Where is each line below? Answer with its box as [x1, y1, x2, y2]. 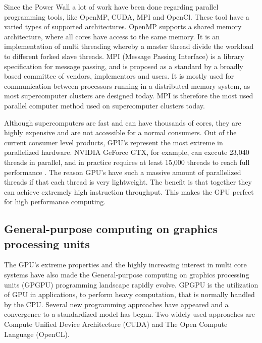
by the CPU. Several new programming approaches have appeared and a [4, 299, 229, 309]
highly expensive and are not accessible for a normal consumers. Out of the [4, 127, 237, 138]
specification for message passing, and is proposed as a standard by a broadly [4, 61, 243, 71]
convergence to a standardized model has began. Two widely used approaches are [4, 309, 255, 319]
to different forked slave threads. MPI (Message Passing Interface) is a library [4, 50, 244, 61]
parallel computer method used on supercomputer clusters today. [4, 100, 205, 110]
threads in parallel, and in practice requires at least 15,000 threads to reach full [4, 156, 250, 167]
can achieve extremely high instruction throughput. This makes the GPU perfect [4, 186, 254, 197]
